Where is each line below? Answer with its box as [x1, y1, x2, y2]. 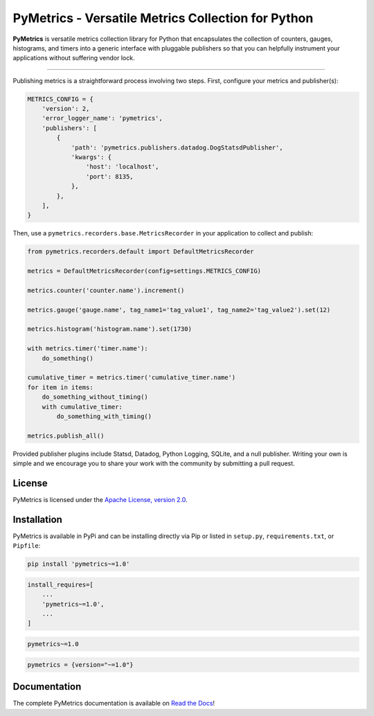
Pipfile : [12, 542, 41, 550]
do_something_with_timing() [56, 413, 152, 420]
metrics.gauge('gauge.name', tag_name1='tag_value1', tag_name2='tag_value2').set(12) [27, 305, 331, 314]
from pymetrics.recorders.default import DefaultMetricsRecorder [27, 248, 254, 256]
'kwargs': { [71, 153, 112, 161]
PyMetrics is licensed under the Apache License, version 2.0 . [12, 496, 188, 504]
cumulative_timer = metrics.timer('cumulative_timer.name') [27, 374, 236, 382]
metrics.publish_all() [27, 431, 105, 440]
